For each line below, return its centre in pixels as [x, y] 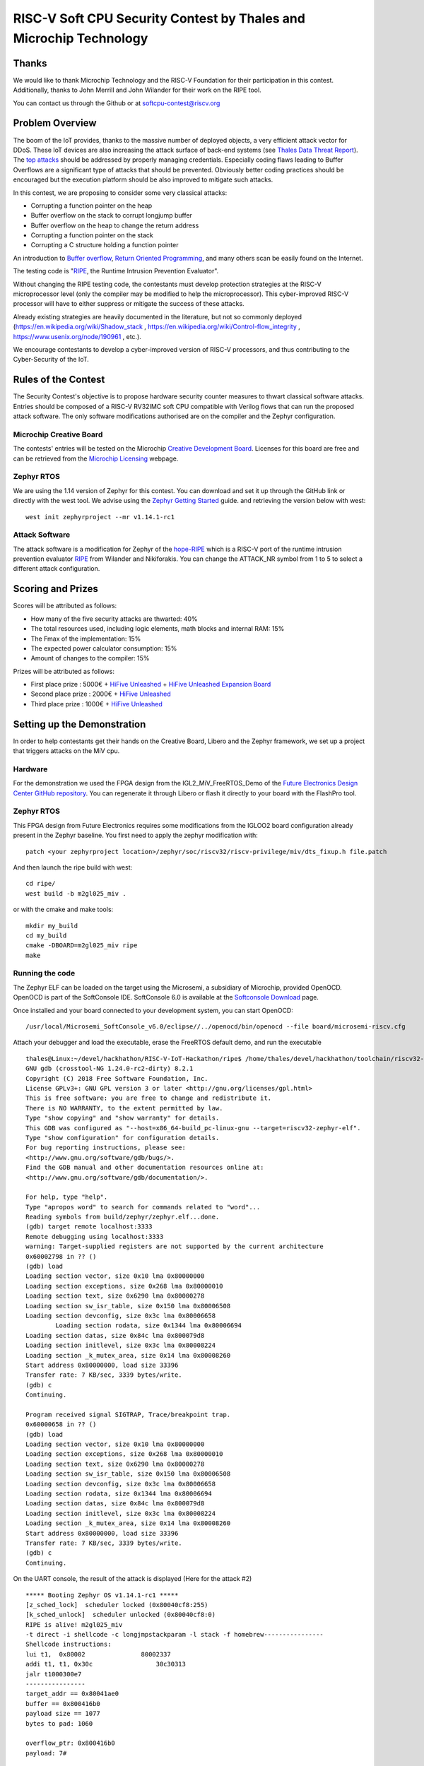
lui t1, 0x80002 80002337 [98, 1654]
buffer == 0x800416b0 [63, 1703]
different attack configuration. [57, 569]
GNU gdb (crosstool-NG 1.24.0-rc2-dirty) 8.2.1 [110, 1069]
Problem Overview [55, 123]
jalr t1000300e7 [54, 1674]
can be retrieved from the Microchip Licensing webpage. [96, 458]
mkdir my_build [52, 926]
